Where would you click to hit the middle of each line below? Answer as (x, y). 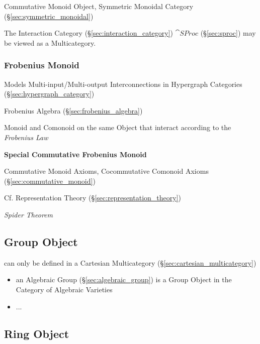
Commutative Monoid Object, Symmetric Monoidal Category (99, 6)
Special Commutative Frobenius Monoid (75, 154)
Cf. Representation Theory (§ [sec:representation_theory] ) (93, 198)
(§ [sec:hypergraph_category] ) (49, 94)
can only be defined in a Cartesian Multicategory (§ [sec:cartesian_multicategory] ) (130, 262)
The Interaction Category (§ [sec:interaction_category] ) (89, 33)
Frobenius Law (26, 137)
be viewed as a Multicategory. (50, 42)
